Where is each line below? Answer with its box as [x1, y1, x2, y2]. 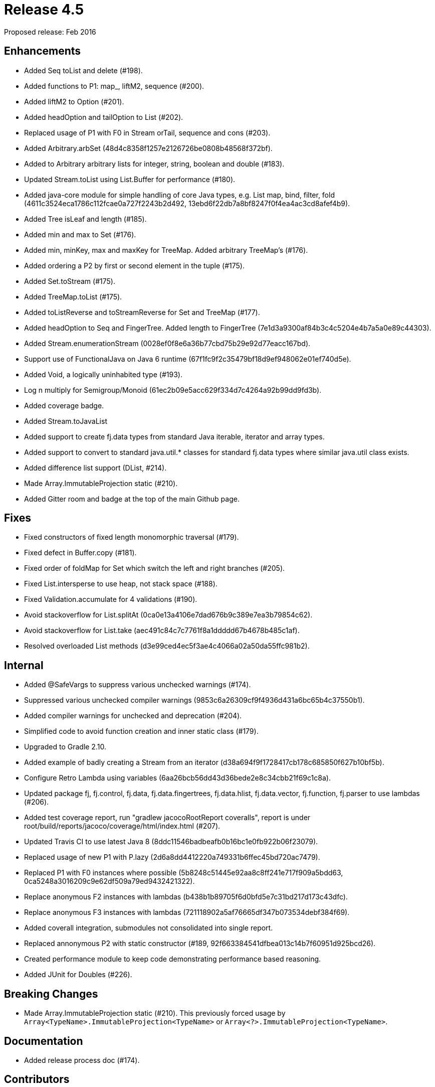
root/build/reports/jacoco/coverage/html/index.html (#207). [24, 822, 221, 831]
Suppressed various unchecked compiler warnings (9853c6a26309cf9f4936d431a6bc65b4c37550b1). [24, 696, 365, 705]
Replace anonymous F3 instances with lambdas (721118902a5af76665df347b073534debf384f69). [24, 908, 350, 917]
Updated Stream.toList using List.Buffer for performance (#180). [24, 175, 236, 184]
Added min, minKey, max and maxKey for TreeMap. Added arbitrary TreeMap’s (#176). [24, 245, 308, 254]
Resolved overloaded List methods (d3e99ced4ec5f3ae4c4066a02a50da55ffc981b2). [24, 642, 310, 651]
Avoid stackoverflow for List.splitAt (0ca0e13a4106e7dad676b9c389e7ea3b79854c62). [24, 610, 313, 619]
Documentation [4, 1034, 83, 1047]
